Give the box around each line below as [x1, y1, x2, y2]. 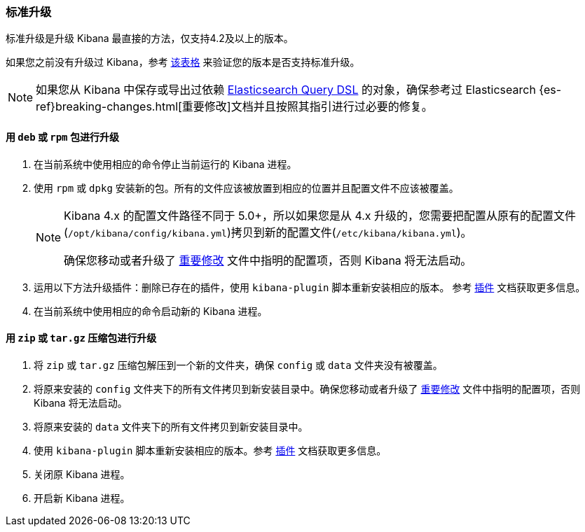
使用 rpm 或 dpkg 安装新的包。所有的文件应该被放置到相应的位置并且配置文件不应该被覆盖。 [34, 181, 459, 194]
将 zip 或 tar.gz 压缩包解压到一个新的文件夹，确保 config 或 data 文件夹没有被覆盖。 [34, 358, 443, 371]
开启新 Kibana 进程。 [34, 491, 130, 504]
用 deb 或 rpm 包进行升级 [6, 130, 119, 143]
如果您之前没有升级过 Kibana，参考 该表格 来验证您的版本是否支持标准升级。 [6, 56, 360, 69]
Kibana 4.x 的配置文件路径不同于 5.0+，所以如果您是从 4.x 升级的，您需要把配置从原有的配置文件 [64, 208, 577, 223]
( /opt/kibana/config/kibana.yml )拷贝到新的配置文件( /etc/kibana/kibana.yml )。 [64, 225, 472, 239]
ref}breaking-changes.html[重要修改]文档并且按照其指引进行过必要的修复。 [36, 99, 433, 114]
